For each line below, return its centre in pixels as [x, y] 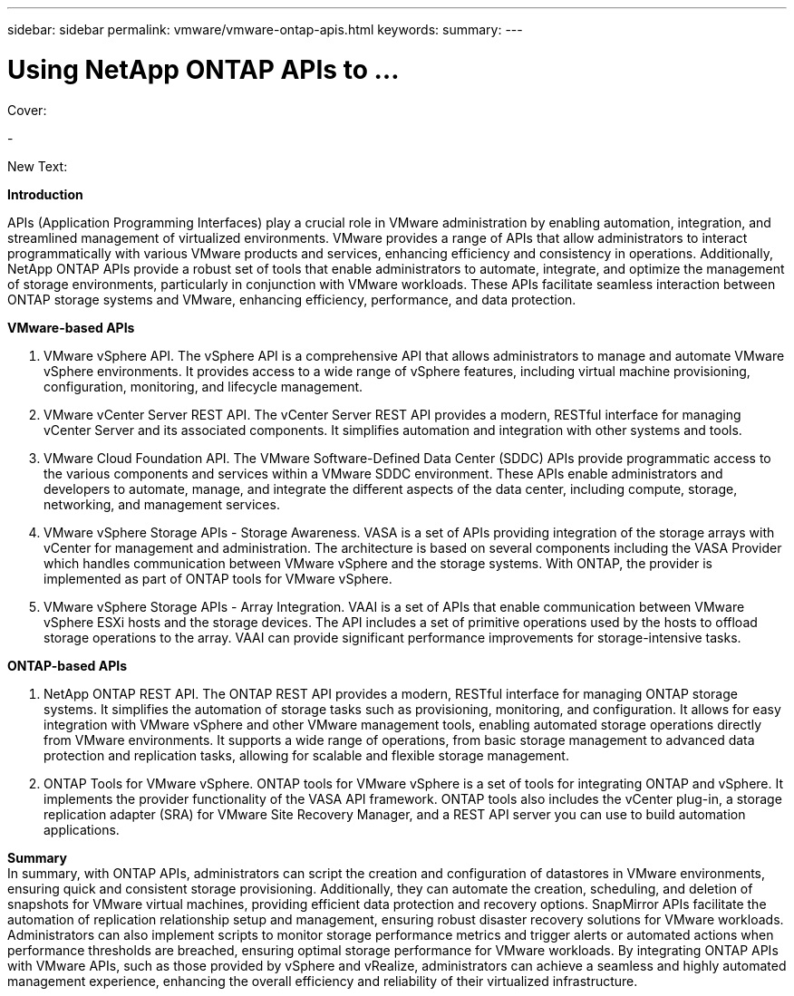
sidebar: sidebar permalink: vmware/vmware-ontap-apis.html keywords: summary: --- [265, 29]
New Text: [38, 166]
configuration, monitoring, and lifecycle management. [203, 386]
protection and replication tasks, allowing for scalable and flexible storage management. [306, 755]
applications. [82, 829]
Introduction [45, 194]
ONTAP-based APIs [68, 665]
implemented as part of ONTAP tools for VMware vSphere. [218, 578]
